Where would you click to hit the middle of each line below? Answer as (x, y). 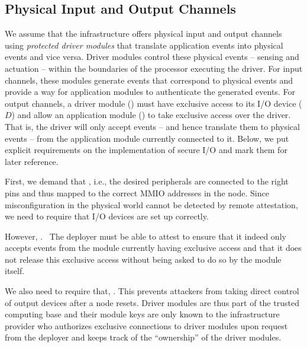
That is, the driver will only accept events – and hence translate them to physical (152, 126)
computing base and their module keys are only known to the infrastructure (142, 314)
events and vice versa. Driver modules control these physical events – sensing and (152, 57)
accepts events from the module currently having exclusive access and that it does (153, 248)
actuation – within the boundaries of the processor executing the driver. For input (154, 68)
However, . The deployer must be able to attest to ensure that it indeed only (146, 236)
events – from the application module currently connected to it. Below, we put (147, 138)
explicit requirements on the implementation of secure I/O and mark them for (146, 150)
